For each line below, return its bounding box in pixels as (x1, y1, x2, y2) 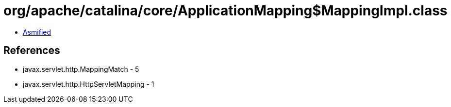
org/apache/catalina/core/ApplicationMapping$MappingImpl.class (3, 2, 448, 19)
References (3, 44, 60, 57)
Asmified (23, 27, 51, 36)
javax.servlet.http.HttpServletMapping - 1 (23, 80, 154, 88)
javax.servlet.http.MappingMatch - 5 (23, 65, 139, 73)
